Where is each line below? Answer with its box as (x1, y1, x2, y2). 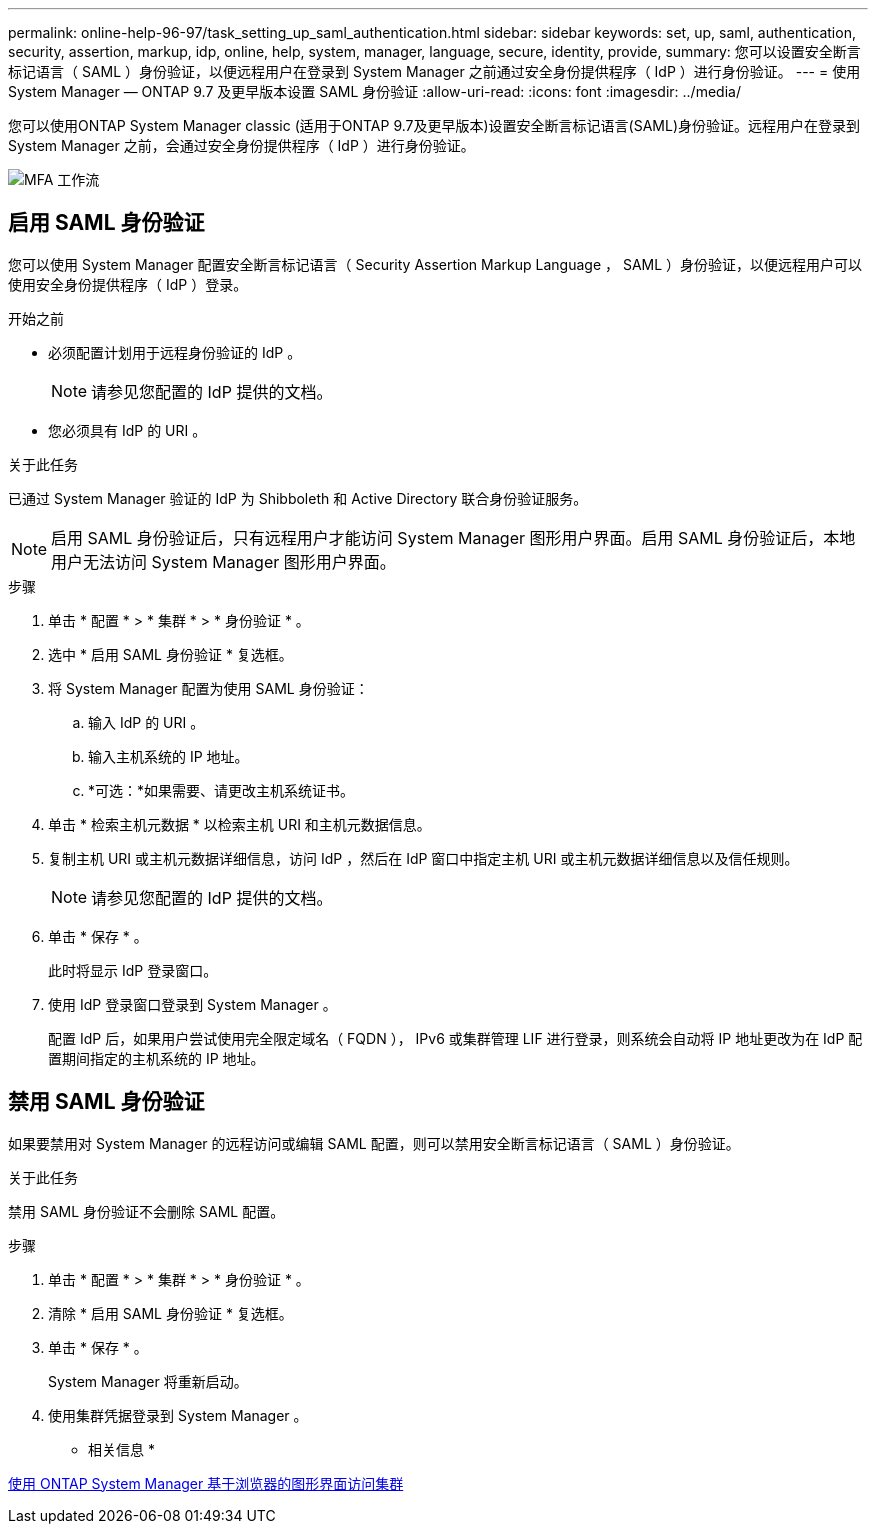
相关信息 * (88, 1440, 155, 1458)
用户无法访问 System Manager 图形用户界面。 (51, 551, 396, 572)
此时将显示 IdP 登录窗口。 (48, 961, 218, 979)
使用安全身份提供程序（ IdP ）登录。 (8, 275, 248, 293)
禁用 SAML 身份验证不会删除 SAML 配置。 (8, 1202, 285, 1220)
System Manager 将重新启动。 (48, 1372, 248, 1390)
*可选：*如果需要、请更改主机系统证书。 (88, 781, 355, 799)
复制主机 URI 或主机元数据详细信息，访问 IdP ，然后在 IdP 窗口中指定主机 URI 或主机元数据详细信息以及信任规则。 (48, 849, 799, 867)
